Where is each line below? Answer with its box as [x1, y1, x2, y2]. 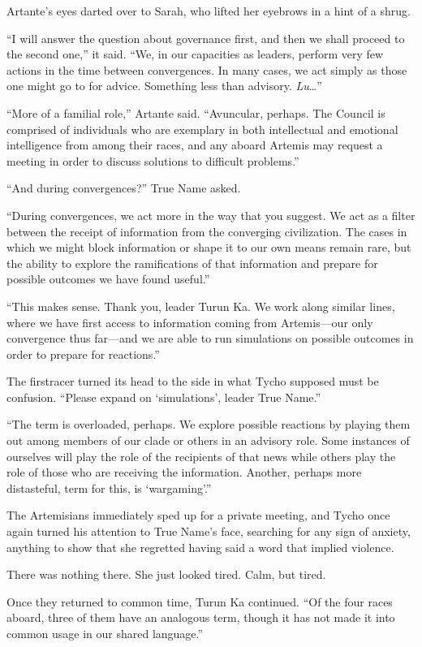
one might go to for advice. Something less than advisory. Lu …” [6, 77, 322, 94]
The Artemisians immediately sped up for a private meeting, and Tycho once [6, 507, 390, 524]
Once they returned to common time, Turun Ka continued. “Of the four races [6, 593, 393, 610]
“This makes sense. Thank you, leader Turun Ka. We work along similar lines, [6, 297, 395, 314]
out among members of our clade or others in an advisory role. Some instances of [6, 432, 410, 449]
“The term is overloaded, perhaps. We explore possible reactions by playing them [6, 416, 411, 433]
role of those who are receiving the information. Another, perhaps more [6, 464, 362, 481]
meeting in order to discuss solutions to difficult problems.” [6, 152, 299, 169]
